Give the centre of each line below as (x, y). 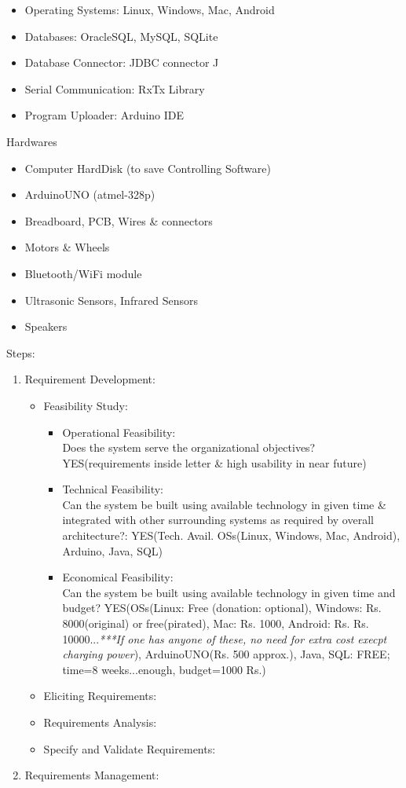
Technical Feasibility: (113, 489)
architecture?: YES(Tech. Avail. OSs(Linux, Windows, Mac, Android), (231, 535)
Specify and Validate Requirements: (130, 748)
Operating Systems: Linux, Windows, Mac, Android (150, 9)
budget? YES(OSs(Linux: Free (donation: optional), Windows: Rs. (222, 608)
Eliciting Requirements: (100, 696)
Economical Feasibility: (118, 577)
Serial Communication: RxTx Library (115, 88)
